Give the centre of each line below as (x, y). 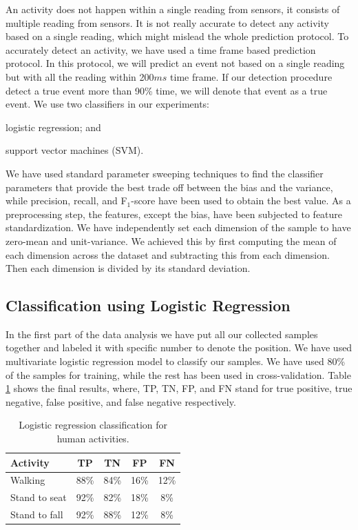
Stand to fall (37, 514)
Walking (28, 480)
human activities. (93, 439)
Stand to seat (39, 497)
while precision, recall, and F (66, 200)
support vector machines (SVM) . (75, 150)
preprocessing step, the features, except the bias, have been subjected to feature (174, 214)
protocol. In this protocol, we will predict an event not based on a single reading (175, 63)
